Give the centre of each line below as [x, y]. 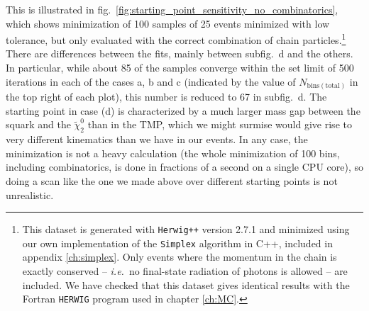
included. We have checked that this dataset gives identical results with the [186, 284]
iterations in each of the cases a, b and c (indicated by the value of [151, 81]
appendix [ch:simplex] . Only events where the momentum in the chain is [180, 257]
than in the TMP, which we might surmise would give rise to [220, 124]
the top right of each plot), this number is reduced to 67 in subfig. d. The [166, 97]
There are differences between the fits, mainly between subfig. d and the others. [180, 53]
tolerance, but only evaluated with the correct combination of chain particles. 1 [176, 39]
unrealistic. [30, 194]
